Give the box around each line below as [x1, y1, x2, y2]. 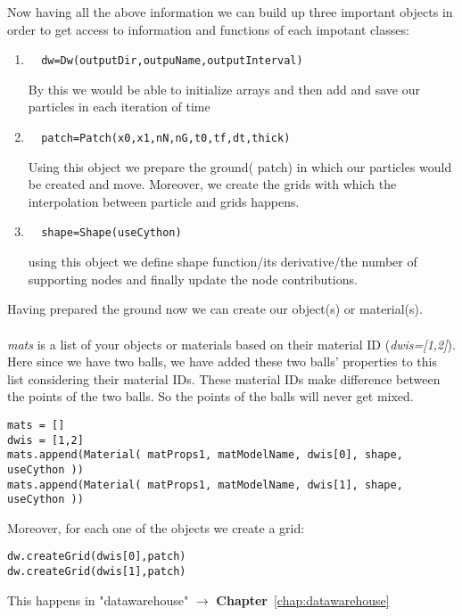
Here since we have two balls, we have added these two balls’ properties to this [7, 352, 437, 371]
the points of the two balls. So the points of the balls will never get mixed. [7, 387, 414, 406]
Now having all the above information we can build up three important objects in [7, 3, 453, 21]
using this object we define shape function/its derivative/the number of [28, 252, 417, 271]
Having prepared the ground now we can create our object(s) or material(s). [7, 300, 423, 318]
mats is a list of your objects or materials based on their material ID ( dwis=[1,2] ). [7, 334, 456, 353]
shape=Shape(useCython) [41, 226, 182, 240]
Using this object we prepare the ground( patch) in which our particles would [28, 157, 452, 176]
